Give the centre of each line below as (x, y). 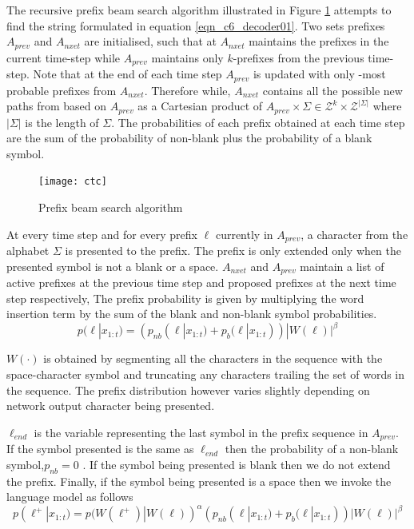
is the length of (62, 122)
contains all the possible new (332, 90)
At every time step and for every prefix (102, 234)
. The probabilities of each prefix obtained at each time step (258, 122)
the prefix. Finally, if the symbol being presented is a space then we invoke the (199, 481)
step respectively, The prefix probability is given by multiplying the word (185, 298)
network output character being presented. (111, 406)
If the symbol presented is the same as (100, 449)
